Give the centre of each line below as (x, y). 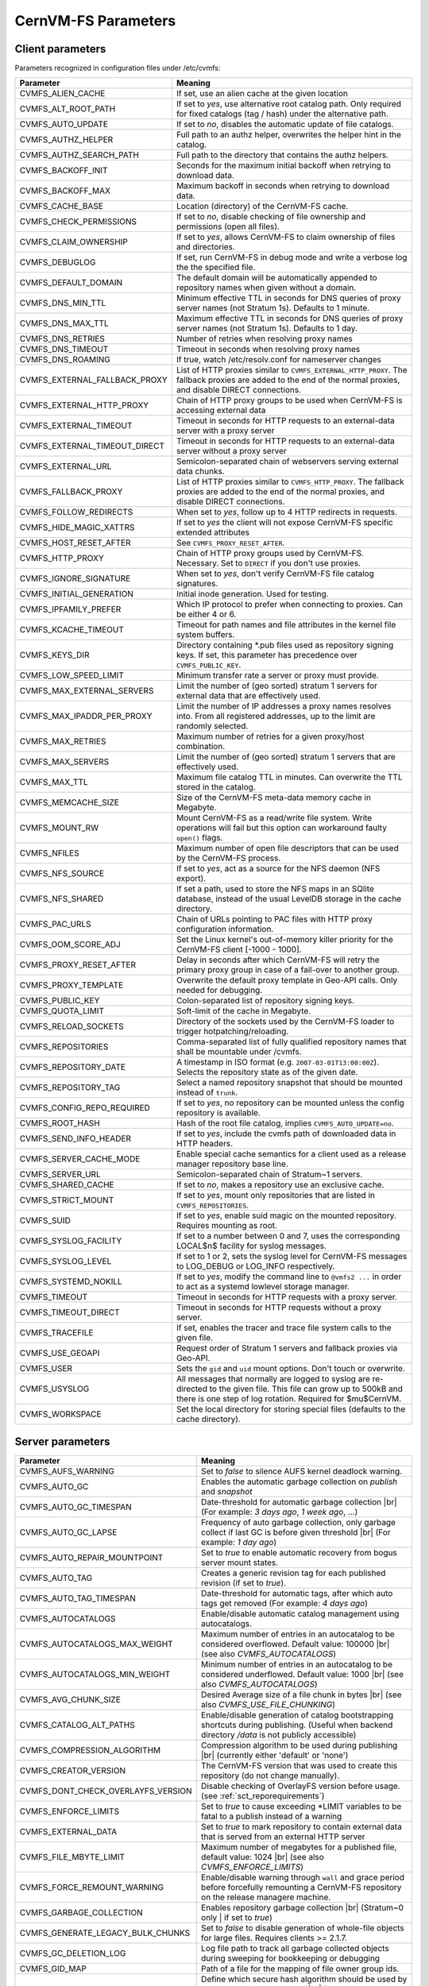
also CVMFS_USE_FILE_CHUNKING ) (269, 1704)
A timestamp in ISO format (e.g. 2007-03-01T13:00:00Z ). (278, 1062)
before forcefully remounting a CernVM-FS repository (301, 1887)
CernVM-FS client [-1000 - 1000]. (239, 949)
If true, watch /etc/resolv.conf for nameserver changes (278, 360)
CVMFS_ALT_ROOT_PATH (68, 109)
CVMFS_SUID (45, 1221)
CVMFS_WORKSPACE (60, 1414)
